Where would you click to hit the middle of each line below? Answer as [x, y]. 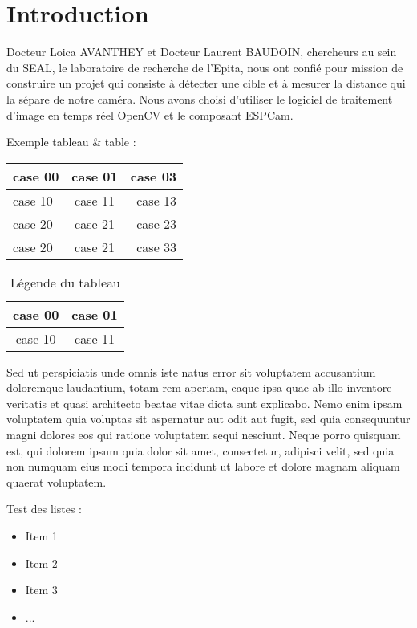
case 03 [154, 176]
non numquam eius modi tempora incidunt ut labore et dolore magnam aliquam [203, 466]
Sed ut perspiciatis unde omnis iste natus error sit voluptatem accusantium [191, 371]
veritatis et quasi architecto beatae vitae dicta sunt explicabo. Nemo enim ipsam [204, 403]
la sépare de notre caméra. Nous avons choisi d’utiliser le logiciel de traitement [200, 98]
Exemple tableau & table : [71, 142]
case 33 [157, 247]
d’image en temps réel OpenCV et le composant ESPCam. [150, 114]
